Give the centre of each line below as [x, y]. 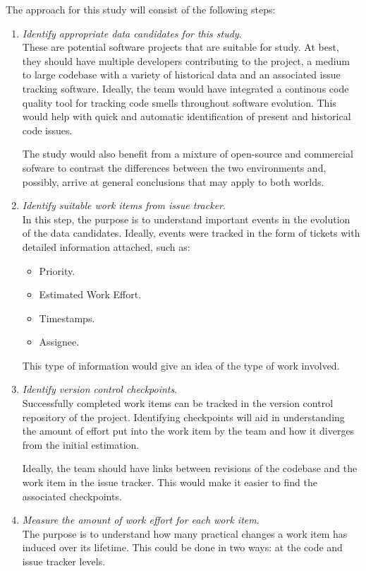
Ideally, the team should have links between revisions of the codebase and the [190, 468]
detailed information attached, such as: [106, 246]
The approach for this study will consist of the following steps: [141, 9]
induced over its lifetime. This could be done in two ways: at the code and [182, 547]
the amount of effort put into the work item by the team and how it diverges [188, 431]
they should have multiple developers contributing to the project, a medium [186, 60]
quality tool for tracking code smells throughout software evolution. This [179, 102]
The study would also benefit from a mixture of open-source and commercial [188, 154]
